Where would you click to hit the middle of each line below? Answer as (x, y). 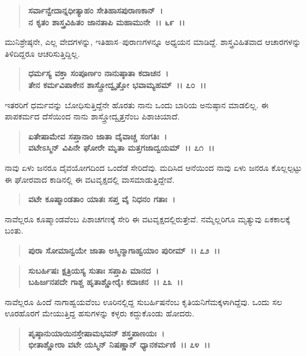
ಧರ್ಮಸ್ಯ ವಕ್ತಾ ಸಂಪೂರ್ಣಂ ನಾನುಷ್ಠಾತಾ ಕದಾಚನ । (98, 73)
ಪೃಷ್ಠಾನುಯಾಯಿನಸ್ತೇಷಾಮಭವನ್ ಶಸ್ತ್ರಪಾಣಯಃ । (96, 333)
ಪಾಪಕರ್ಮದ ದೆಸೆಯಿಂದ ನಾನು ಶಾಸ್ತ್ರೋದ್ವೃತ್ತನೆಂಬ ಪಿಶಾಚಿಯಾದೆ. (92, 116)
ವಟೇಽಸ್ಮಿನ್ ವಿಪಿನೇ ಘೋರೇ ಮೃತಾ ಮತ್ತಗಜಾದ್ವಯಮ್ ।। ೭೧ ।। (121, 148)
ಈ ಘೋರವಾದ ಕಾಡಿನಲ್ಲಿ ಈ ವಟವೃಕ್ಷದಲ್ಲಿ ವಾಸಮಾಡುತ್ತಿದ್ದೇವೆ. (90, 179)
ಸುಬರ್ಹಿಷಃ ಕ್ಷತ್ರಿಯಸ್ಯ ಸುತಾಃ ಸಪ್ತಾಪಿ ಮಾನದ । (94, 270)
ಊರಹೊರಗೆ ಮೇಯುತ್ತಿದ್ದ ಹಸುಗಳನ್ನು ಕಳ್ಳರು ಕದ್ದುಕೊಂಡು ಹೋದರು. (100, 313)
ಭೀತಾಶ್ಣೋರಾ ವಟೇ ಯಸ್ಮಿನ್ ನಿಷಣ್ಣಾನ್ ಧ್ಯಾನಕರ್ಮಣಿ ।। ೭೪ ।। (119, 344)
